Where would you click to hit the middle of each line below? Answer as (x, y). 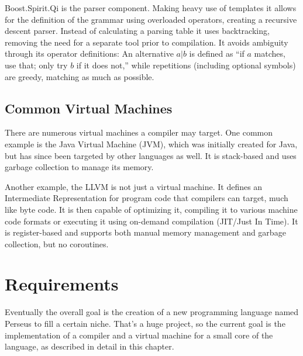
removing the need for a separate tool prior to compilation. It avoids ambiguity (147, 42)
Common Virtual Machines (89, 108)
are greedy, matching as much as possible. (80, 76)
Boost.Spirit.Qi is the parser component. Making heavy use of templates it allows (151, 8)
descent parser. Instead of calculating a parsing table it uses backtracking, (137, 31)
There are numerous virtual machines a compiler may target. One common (139, 132)
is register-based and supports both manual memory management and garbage (145, 232)
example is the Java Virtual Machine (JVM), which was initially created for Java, (151, 144)
